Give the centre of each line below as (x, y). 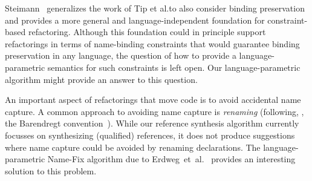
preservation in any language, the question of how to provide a (121, 55)
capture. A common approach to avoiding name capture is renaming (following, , (154, 111)
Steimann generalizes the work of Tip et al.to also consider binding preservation (155, 8)
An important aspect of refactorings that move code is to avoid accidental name (153, 100)
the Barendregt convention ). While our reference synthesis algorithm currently (152, 123)
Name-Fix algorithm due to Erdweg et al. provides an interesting (171, 159)
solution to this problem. (51, 170)
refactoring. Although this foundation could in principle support (147, 32)
